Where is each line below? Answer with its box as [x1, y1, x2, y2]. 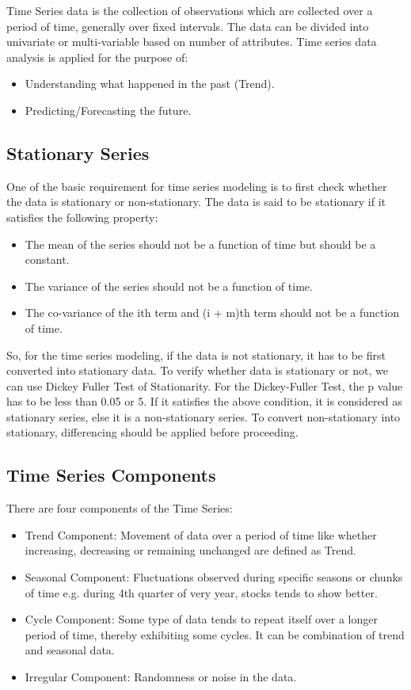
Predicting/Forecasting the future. [25, 101, 192, 118]
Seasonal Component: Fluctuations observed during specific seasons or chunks [25, 569, 403, 585]
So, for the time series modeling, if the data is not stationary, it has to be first [6, 346, 386, 363]
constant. [25, 251, 70, 268]
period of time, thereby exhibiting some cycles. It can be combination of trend [25, 626, 405, 642]
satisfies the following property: [6, 208, 158, 225]
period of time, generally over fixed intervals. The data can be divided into [6, 17, 369, 34]
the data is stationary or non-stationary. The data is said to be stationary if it [6, 193, 386, 210]
